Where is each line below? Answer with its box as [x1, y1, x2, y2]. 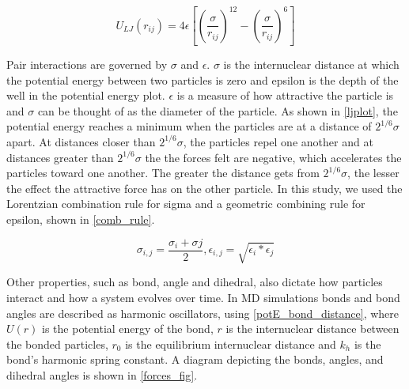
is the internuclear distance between [225, 320, 400, 337]
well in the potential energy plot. [6, 87, 165, 104]
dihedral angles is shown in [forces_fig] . [6, 366, 198, 383]
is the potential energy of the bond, [42, 320, 214, 337]
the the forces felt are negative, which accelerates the [145, 149, 402, 165]
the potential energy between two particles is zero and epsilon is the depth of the [6, 71, 399, 88]
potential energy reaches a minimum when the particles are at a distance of [6, 118, 372, 134]
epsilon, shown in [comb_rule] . [6, 210, 155, 227]
